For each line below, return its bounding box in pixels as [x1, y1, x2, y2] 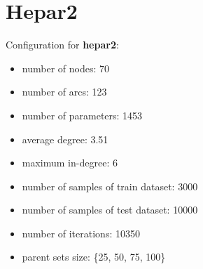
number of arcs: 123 [22, 84, 107, 99]
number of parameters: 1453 [22, 107, 143, 122]
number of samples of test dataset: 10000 [22, 202, 198, 217]
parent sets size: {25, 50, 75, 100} [22, 249, 166, 264]
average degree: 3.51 [22, 131, 108, 146]
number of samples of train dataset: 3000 [22, 178, 198, 193]
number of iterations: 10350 [22, 225, 140, 240]
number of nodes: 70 [22, 60, 109, 75]
